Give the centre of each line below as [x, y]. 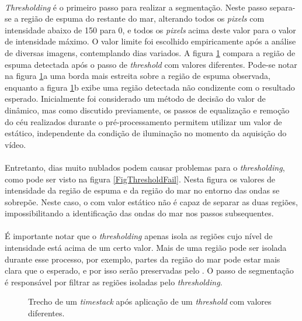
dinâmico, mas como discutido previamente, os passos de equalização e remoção [147, 110]
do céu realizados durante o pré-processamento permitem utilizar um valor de [143, 121]
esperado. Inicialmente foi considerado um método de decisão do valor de [135, 99]
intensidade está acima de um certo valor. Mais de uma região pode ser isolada [146, 248]
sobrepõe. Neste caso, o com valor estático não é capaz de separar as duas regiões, [151, 201]
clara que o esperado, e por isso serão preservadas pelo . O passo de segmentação [149, 270]
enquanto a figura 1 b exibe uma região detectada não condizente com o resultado [150, 87]
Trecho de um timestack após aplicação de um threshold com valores [150, 301]
